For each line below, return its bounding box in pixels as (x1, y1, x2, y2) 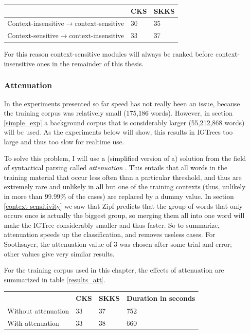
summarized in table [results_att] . (4, 274, 106, 284)
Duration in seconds (126, 293, 195, 303)
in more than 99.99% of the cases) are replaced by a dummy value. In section (4, 191, 234, 201)
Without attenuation (7, 305, 69, 315)
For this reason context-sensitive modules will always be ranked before (4, 49, 214, 59)
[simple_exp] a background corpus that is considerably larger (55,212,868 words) (4, 117, 245, 127)
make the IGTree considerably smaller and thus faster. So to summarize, (4, 219, 220, 230)
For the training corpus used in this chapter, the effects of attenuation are (4, 265, 224, 275)
